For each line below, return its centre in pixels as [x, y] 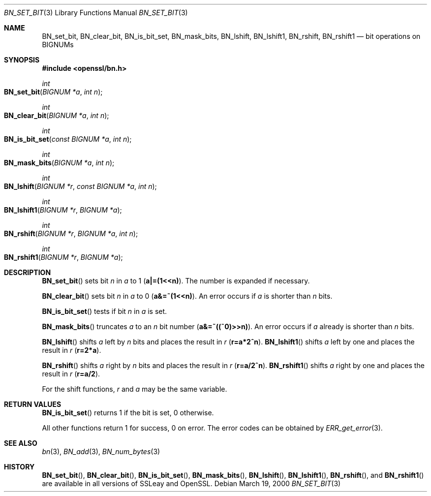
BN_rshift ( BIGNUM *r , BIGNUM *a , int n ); [71, 233]
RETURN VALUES [33, 404]
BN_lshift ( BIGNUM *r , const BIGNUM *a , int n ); [80, 186]
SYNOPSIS [22, 60]
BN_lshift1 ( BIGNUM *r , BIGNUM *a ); [63, 210]
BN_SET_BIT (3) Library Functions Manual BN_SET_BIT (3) [96, 13]
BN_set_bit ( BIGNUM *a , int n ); [53, 92]
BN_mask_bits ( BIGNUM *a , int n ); [59, 163]
